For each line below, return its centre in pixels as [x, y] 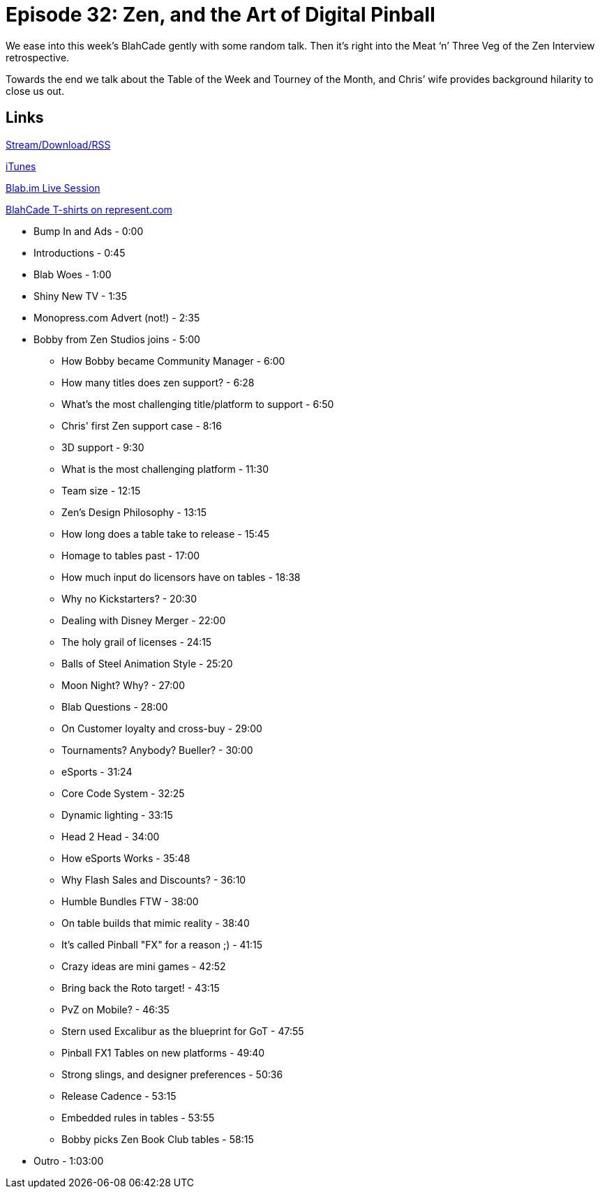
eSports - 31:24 [97, 771]
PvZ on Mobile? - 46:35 [115, 1009]
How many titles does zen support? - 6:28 [158, 382]
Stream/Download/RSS [58, 144]
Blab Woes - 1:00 [73, 274]
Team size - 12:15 [101, 490]
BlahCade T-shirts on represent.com [89, 209]
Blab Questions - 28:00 [115, 706]
